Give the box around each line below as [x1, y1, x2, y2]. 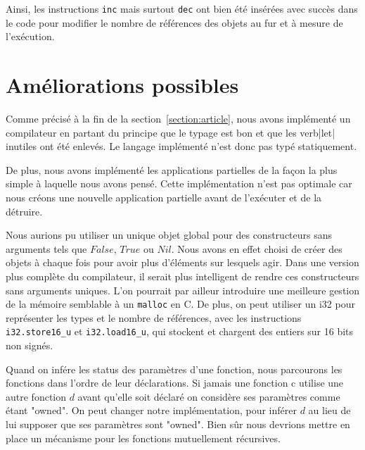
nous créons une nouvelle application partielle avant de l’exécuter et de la [6, 189, 322, 204]
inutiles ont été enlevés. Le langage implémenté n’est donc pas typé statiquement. [6, 139, 357, 154]
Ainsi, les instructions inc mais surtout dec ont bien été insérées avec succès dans [6, 1, 358, 15]
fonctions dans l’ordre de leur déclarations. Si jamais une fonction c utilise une [6, 375, 344, 390]
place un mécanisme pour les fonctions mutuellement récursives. [6, 430, 281, 445]
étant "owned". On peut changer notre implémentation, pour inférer [6, 403, 297, 418]
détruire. [6, 204, 43, 218]
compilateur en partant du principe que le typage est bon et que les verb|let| [6, 125, 335, 139]
